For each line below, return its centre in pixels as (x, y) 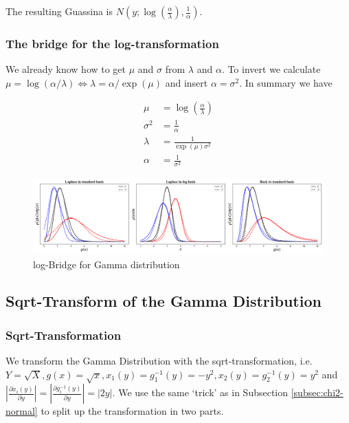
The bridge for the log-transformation (112, 43)
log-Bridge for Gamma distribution (106, 264)
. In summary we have (286, 82)
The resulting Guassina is (59, 11)
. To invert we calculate (271, 69)
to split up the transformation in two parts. (132, 411)
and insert (187, 82)
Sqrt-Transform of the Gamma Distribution (164, 301)
